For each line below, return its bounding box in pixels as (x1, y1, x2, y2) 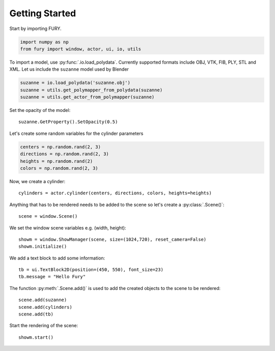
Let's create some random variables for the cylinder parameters (9, 130, 144, 136)
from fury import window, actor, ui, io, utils (20, 46, 141, 52)
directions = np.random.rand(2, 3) (20, 151, 109, 157)
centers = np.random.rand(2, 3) (20, 144, 101, 150)
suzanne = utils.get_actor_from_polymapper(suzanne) (20, 94, 155, 100)
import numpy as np (20, 39, 69, 45)
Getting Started (9, 8, 76, 19)
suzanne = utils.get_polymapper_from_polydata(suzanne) (20, 87, 163, 93)
